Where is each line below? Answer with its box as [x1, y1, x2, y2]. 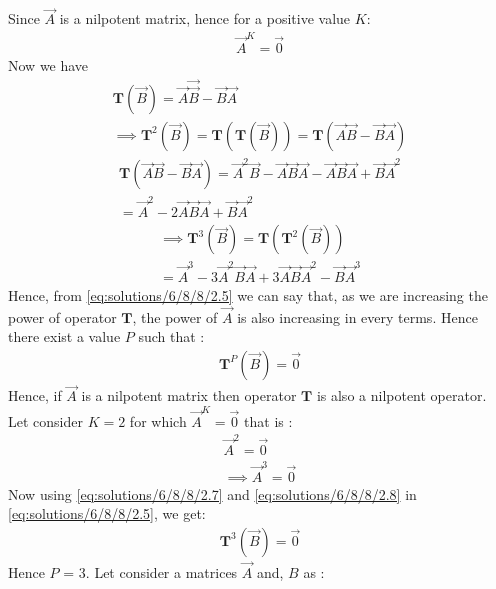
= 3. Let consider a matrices [63, 562, 238, 583]
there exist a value [8, 326, 121, 347]
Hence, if [8, 385, 62, 406]
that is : [244, 410, 293, 431]
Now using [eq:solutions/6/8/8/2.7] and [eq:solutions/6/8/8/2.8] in [8, 483, 417, 504]
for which [129, 410, 187, 431]
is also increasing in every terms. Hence [237, 306, 478, 327]
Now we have [8, 54, 89, 75]
